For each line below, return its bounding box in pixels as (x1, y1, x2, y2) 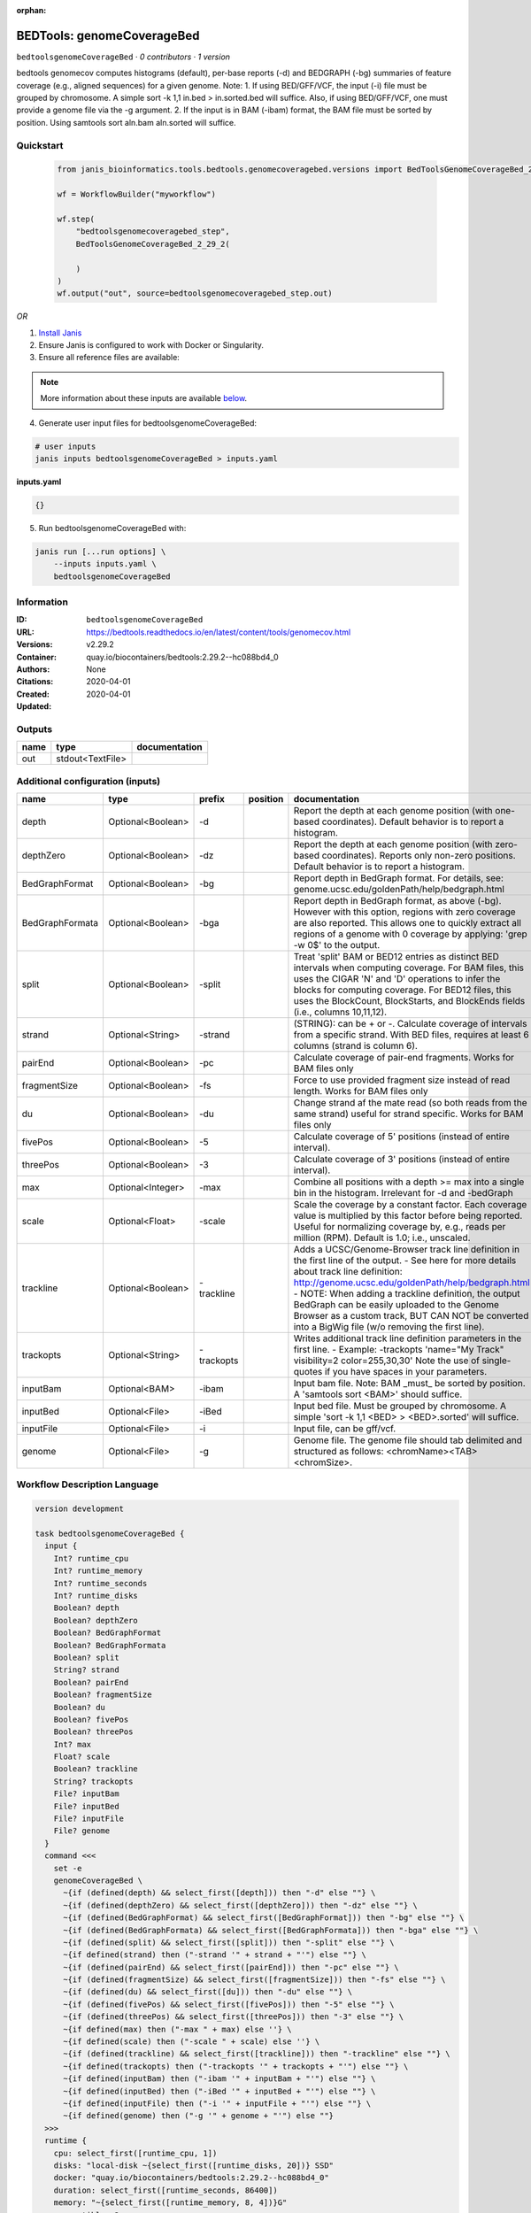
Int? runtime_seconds (53, 1578, 148, 1588)
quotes (293, 1366, 323, 1378)
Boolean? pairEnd (53, 1677, 129, 1687)
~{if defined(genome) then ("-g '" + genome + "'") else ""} (63, 2111, 335, 2121)
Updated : (16, 701, 52, 712)
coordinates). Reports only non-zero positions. (321, 850, 517, 862)
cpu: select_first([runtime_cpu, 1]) (53, 2147, 218, 2158)
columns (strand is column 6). (293, 1040, 418, 1053)
